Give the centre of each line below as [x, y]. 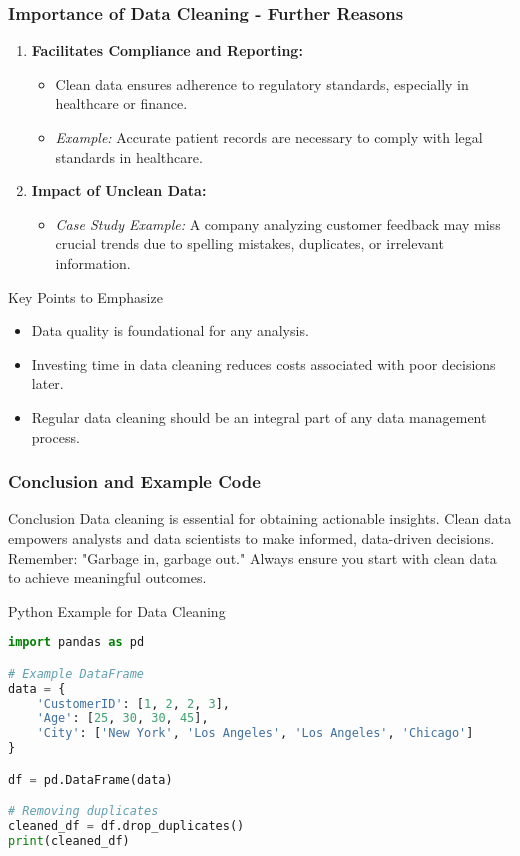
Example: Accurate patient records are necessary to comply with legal [269, 137]
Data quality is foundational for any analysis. [170, 330]
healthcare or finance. [121, 103]
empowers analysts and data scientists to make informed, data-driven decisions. [251, 537]
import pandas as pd [76, 642]
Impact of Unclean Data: [119, 190]
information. [93, 262]
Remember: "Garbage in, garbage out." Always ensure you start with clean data [252, 557]
